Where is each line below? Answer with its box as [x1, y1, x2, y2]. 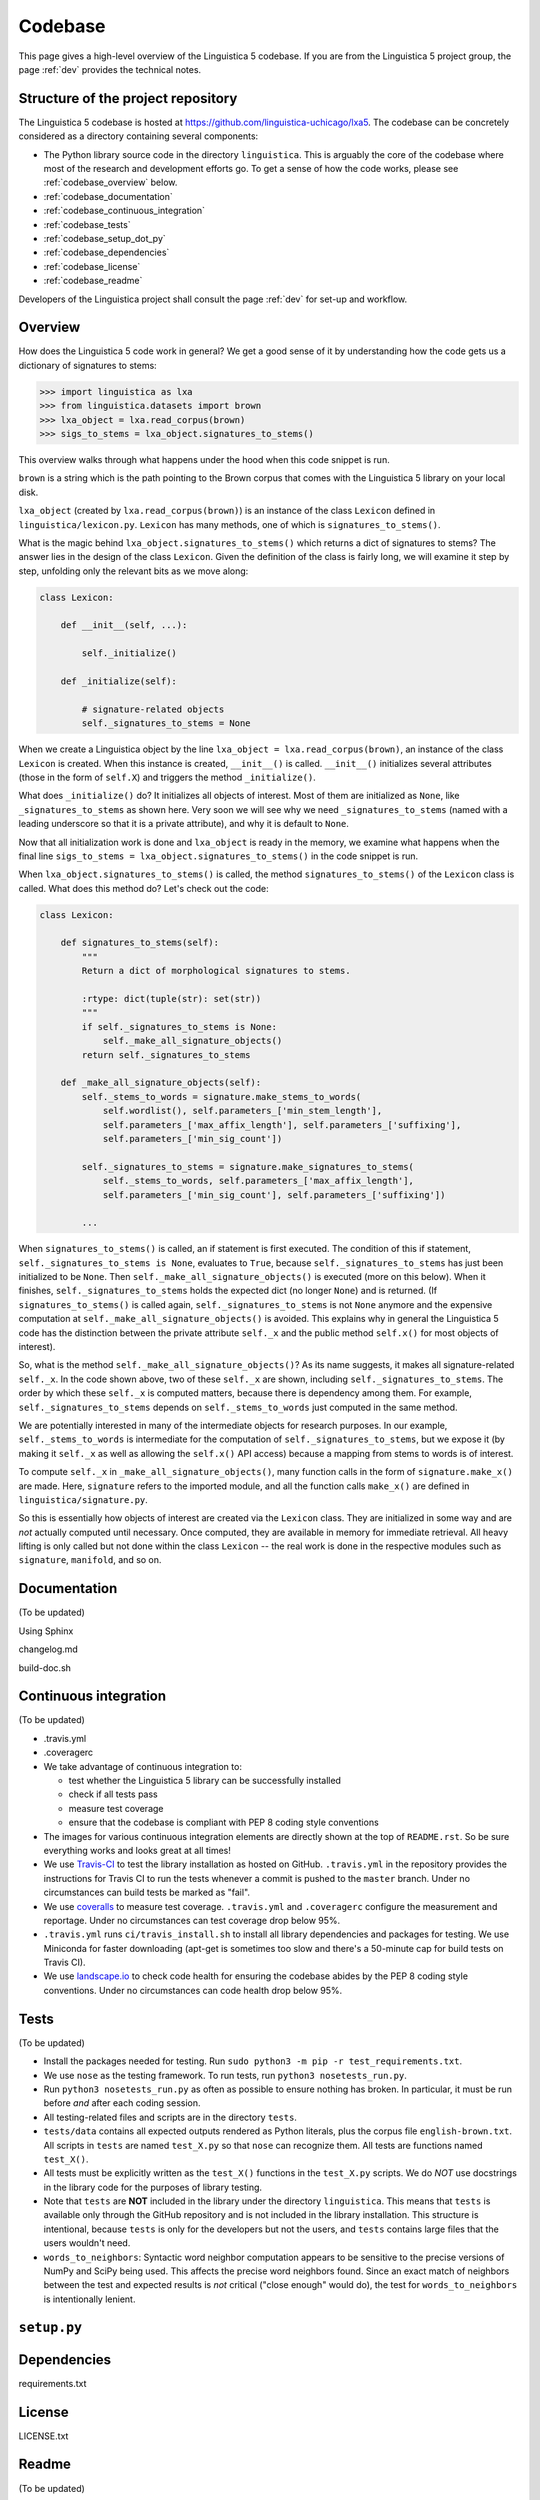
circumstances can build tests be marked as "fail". [43, 1886, 250, 1899]
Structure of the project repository [18, 90, 238, 107]
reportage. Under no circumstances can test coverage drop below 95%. [43, 1914, 341, 1926]
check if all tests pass [68, 1788, 159, 1800]
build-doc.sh [18, 1661, 72, 1674]
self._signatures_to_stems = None [81, 718, 251, 729]
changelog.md [18, 1643, 79, 1655]
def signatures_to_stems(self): [60, 937, 220, 949]
